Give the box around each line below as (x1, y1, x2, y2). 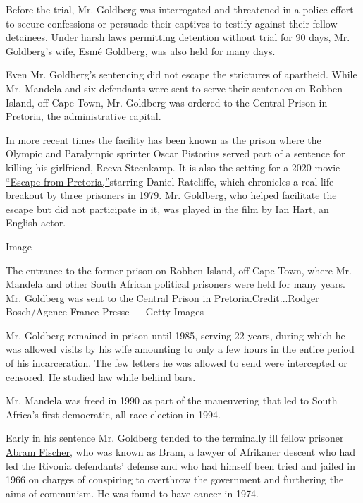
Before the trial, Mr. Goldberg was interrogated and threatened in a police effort (6, 2, 354, 16)
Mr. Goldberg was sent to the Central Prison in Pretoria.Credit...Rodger (6, 290, 319, 305)
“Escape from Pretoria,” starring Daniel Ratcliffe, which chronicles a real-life (6, 174, 334, 188)
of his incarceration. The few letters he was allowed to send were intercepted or (6, 356, 347, 370)
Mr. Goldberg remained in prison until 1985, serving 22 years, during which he (6, 327, 345, 342)
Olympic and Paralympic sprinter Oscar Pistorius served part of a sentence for (6, 146, 345, 161)
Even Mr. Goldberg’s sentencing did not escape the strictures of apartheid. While (6, 67, 357, 82)
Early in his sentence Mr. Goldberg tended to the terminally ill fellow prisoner (6, 430, 344, 445)
